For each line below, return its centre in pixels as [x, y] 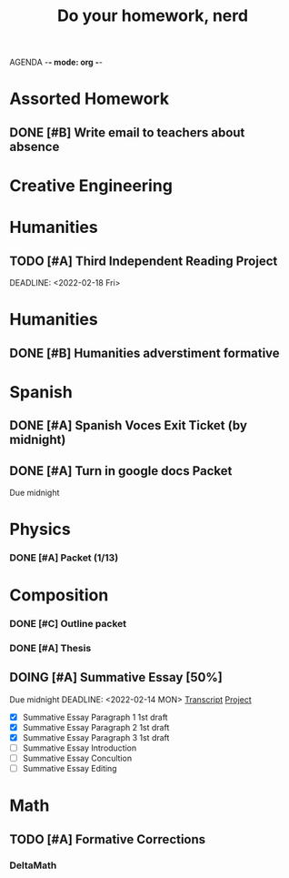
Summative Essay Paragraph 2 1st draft [96, 727]
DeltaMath [33, 865]
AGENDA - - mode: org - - [56, 62]
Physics [40, 530]
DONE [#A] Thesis [50, 649]
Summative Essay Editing [70, 769]
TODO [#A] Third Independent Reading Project [144, 261]
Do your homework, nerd [153, 16]
